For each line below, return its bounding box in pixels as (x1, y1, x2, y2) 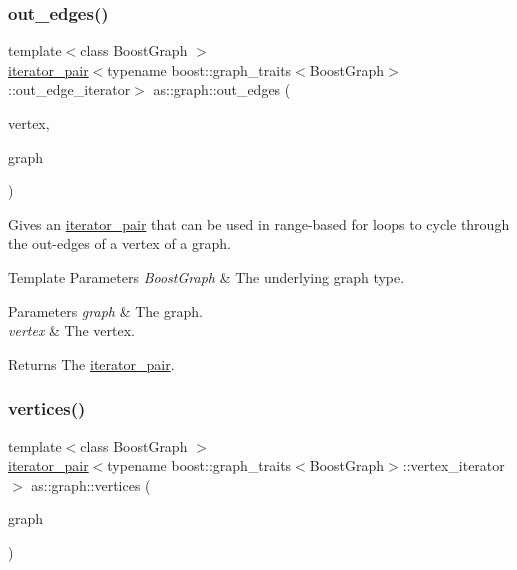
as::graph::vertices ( (31, 474, 151, 495)
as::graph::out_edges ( (153, 79, 291, 100)
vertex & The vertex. (8, 320, 136, 341)
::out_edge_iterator (8, 79, 131, 100)
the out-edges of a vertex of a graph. (8, 233, 231, 254)
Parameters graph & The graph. (8, 300, 203, 321)
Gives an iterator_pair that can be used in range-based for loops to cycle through (8, 213, 510, 234)
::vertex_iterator (402, 455, 505, 476)
